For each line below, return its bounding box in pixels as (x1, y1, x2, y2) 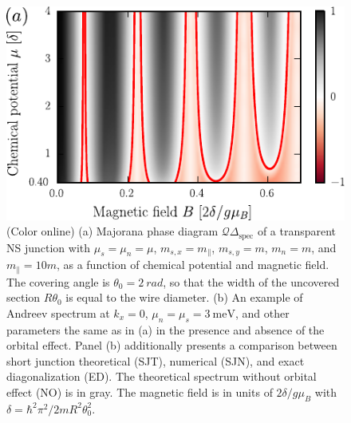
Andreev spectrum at (6, 304, 110, 321)
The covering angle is (6, 273, 110, 290)
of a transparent (257, 223, 337, 239)
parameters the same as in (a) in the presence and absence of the (6, 321, 325, 338)
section (6, 289, 41, 306)
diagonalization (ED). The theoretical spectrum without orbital (6, 368, 317, 385)
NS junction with (6, 239, 91, 255)
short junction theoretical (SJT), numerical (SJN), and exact (6, 352, 305, 369)
